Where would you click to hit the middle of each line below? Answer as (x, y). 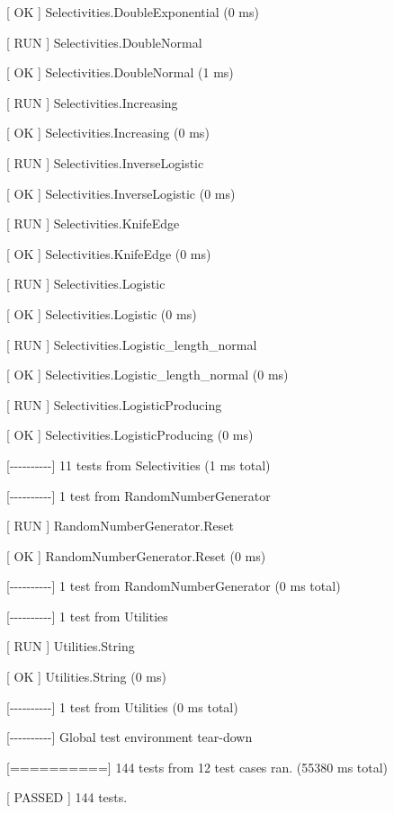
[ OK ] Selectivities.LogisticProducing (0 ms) (130, 435)
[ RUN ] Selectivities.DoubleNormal (104, 42)
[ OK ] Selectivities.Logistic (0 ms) (102, 313)
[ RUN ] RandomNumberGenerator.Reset (120, 526)
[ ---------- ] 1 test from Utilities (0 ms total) (122, 706)
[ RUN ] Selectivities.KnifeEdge (93, 223)
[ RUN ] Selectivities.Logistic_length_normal (132, 344)
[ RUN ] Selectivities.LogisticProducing (114, 404)
